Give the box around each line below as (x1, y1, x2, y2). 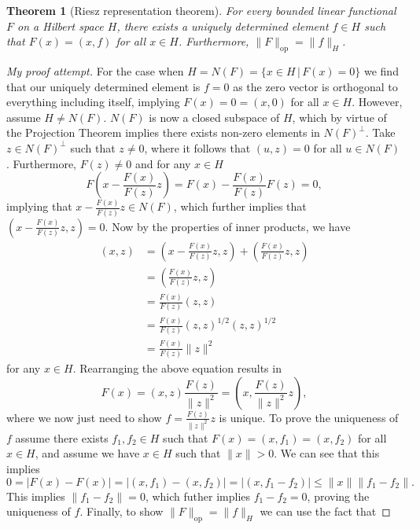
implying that (6, 198, 72, 215)
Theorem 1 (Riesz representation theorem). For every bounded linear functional (6, 2, 396, 18)
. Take (365, 124, 396, 141)
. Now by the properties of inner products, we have (105, 218, 351, 234)
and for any (134, 155, 191, 171)
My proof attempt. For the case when (6, 62, 184, 79)
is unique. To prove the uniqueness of (219, 409, 399, 425)
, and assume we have (35, 445, 140, 461)
